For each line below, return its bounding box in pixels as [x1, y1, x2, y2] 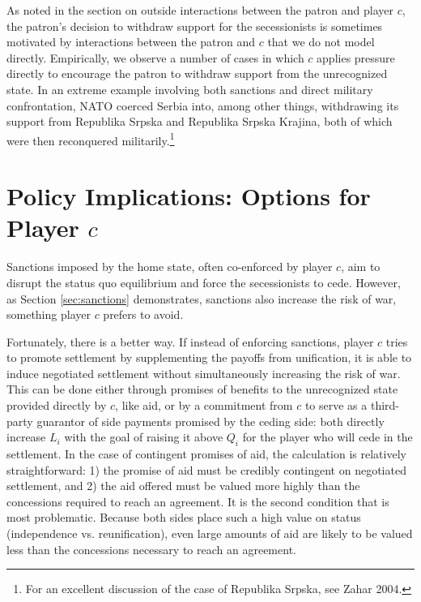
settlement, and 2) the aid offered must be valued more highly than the [6, 477, 360, 494]
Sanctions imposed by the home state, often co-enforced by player [6, 258, 333, 275]
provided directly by [6, 397, 107, 414]
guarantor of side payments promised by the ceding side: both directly [36, 412, 385, 429]
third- [370, 397, 399, 414]
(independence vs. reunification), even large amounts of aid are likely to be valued [6, 525, 413, 542]
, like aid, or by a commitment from [115, 397, 293, 414]
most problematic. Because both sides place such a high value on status [6, 509, 361, 526]
